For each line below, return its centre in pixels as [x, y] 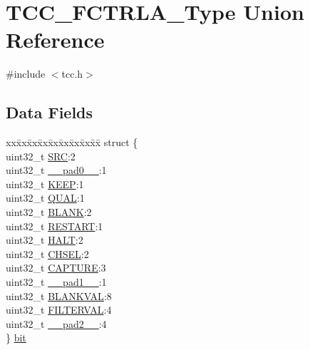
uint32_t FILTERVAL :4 [59, 310]
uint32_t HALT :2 [45, 240]
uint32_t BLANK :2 [49, 212]
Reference [55, 40]
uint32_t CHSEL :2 [47, 253]
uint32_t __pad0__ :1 [56, 170]
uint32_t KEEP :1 [45, 184]
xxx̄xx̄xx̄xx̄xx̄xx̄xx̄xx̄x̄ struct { [72, 142]
